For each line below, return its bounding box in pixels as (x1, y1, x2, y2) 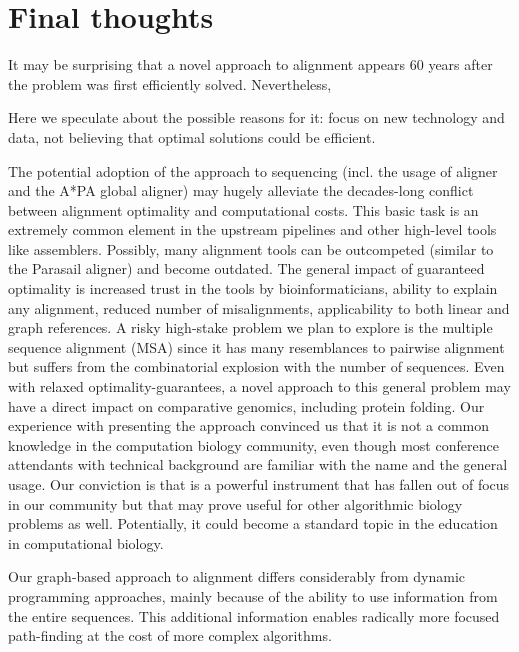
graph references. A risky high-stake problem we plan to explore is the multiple (8, 317, 493, 338)
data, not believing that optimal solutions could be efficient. (8, 126, 376, 147)
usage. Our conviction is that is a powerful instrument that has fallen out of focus (8, 474, 510, 494)
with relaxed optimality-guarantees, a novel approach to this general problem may (8, 376, 511, 397)
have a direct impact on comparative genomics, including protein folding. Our (8, 395, 485, 416)
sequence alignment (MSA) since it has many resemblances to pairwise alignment (8, 336, 505, 357)
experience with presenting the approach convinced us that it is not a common (8, 415, 489, 436)
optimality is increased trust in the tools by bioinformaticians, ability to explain (8, 278, 498, 299)
